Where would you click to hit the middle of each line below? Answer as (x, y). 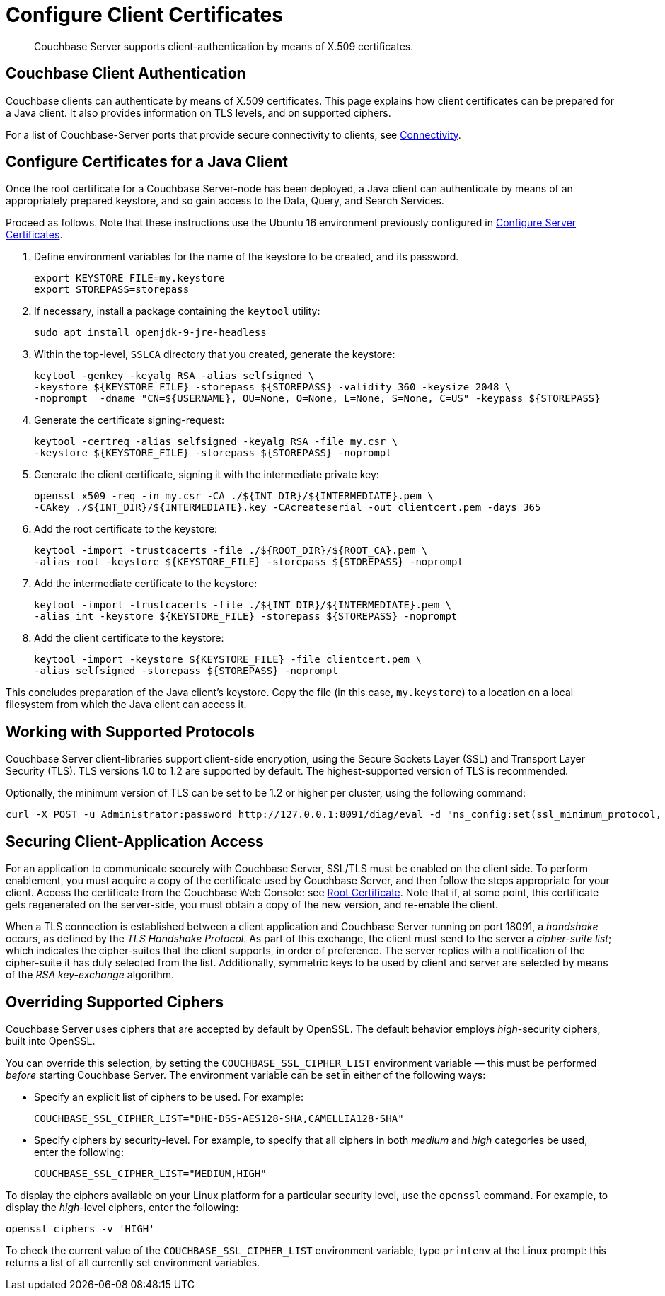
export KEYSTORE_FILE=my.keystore (129, 278)
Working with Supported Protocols (130, 731)
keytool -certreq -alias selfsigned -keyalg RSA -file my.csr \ (216, 442)
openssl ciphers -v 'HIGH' (80, 1228)
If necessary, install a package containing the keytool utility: (177, 311)
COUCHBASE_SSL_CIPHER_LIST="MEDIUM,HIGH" (150, 1173)
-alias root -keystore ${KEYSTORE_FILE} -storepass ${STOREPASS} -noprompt (249, 562)
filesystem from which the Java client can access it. (126, 705)
